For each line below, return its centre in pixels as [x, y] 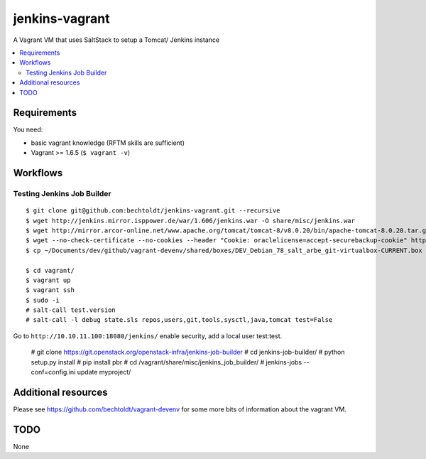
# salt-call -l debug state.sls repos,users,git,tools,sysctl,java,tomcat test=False [179, 320]
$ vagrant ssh [50, 290]
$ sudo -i [43, 300]
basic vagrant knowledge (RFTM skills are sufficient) [108, 143]
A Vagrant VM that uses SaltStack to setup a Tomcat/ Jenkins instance [116, 40]
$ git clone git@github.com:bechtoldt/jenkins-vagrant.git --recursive [153, 211]
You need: [28, 130]
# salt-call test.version [71, 310]
